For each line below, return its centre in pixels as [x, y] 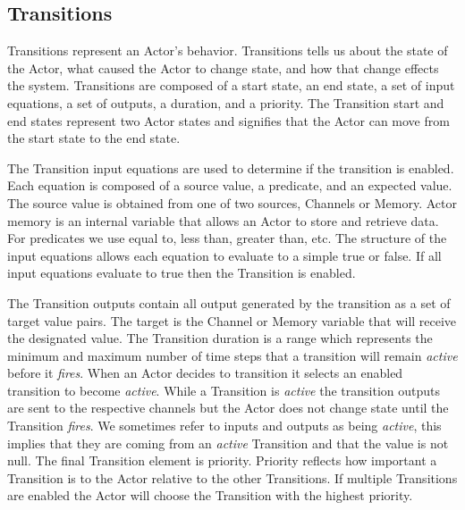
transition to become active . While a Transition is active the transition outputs [224, 390]
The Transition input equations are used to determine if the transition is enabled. [231, 167]
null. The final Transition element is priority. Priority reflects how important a [222, 460]
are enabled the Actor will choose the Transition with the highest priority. [210, 495]
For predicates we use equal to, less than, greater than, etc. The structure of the [227, 238]
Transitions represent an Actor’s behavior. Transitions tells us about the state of [228, 50]
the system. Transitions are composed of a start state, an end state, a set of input [231, 85]
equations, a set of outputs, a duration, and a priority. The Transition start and [226, 102]
